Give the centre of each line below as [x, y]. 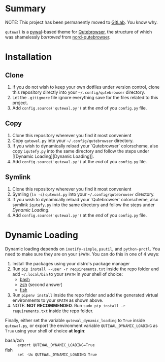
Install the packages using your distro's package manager [71, 263]
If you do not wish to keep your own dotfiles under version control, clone [86, 87]
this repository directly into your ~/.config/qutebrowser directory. [79, 92]
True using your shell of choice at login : [45, 330]
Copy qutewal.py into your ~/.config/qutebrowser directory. [73, 141]
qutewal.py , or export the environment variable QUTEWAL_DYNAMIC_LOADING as [82, 326]
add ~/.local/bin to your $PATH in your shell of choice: [67, 274]
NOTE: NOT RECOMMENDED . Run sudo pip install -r [69, 305]
